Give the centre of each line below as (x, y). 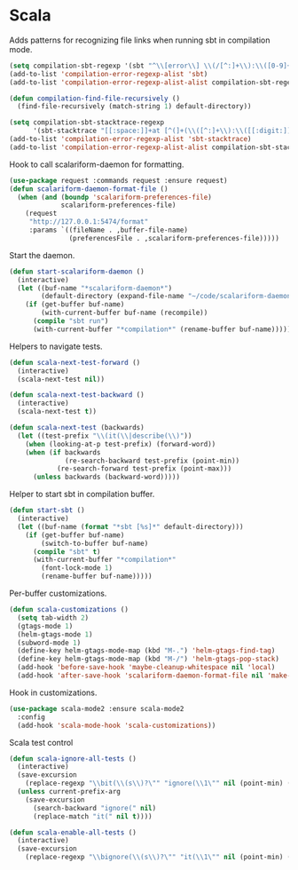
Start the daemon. (42, 255)
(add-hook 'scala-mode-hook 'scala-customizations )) (117, 725)
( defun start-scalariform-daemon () (77, 272)
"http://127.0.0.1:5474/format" (89, 222)
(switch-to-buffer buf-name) (95, 543)
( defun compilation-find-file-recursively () (94, 99)
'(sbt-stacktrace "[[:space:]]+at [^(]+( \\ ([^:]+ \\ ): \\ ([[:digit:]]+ (164, 131)
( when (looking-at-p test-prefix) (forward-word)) (121, 444)
